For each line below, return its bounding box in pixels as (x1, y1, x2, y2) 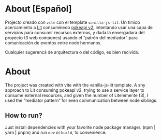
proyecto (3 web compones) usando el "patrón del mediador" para (5, 35, 138, 41)
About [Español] (5, 3, 72, 14)
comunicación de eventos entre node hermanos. (5, 40, 102, 45)
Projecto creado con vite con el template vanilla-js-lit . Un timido (5, 19, 140, 25)
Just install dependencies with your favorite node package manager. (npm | (5, 124, 156, 130)
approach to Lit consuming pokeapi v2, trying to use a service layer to (5, 87, 145, 93)
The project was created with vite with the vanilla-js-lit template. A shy (5, 82, 146, 88)
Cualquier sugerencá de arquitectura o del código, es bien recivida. (5, 49, 139, 55)
